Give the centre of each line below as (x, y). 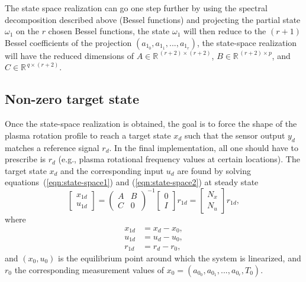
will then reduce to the (225, 31)
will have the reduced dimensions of (69, 55)
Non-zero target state (72, 99)
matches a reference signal (52, 147)
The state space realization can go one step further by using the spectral (136, 8)
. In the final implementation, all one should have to (204, 147)
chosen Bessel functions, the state (109, 31)
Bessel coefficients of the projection (68, 42)
